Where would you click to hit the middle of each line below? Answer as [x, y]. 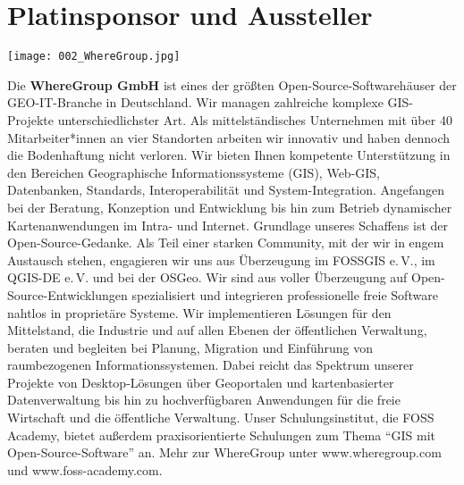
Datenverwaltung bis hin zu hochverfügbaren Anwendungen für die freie [204, 400]
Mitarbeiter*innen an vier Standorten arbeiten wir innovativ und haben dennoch [229, 137]
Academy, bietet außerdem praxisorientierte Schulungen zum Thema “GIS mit [222, 435]
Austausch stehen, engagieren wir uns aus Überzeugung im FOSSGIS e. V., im [221, 259]
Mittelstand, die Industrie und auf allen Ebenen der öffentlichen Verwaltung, [217, 330]
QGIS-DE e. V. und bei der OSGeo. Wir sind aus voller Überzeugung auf [207, 277]
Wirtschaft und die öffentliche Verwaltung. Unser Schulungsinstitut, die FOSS [221, 418]
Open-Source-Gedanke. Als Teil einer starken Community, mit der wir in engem [226, 242]
